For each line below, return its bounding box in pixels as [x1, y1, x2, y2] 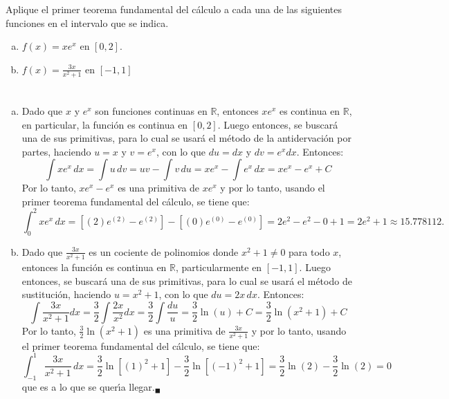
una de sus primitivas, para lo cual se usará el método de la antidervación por [21, 131, 351, 145]
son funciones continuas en [95, 103, 208, 118]
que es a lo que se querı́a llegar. [21, 379, 155, 393]
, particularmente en [176, 259, 262, 274]
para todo [288, 244, 330, 259]
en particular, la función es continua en [21, 117, 188, 131]
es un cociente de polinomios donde [89, 244, 239, 259]
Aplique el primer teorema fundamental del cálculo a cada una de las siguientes [6, 2, 342, 16]
